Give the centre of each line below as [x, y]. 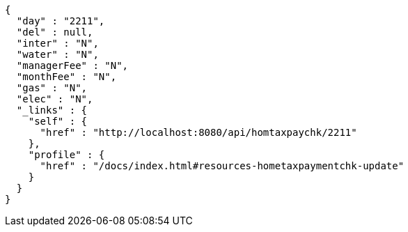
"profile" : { [66, 155]
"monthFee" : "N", [66, 77]
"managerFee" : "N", [72, 65]
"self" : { [58, 121]
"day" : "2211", [61, 21]
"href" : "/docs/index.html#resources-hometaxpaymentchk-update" [222, 166]
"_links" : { [52, 110]
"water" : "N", [57, 54]
